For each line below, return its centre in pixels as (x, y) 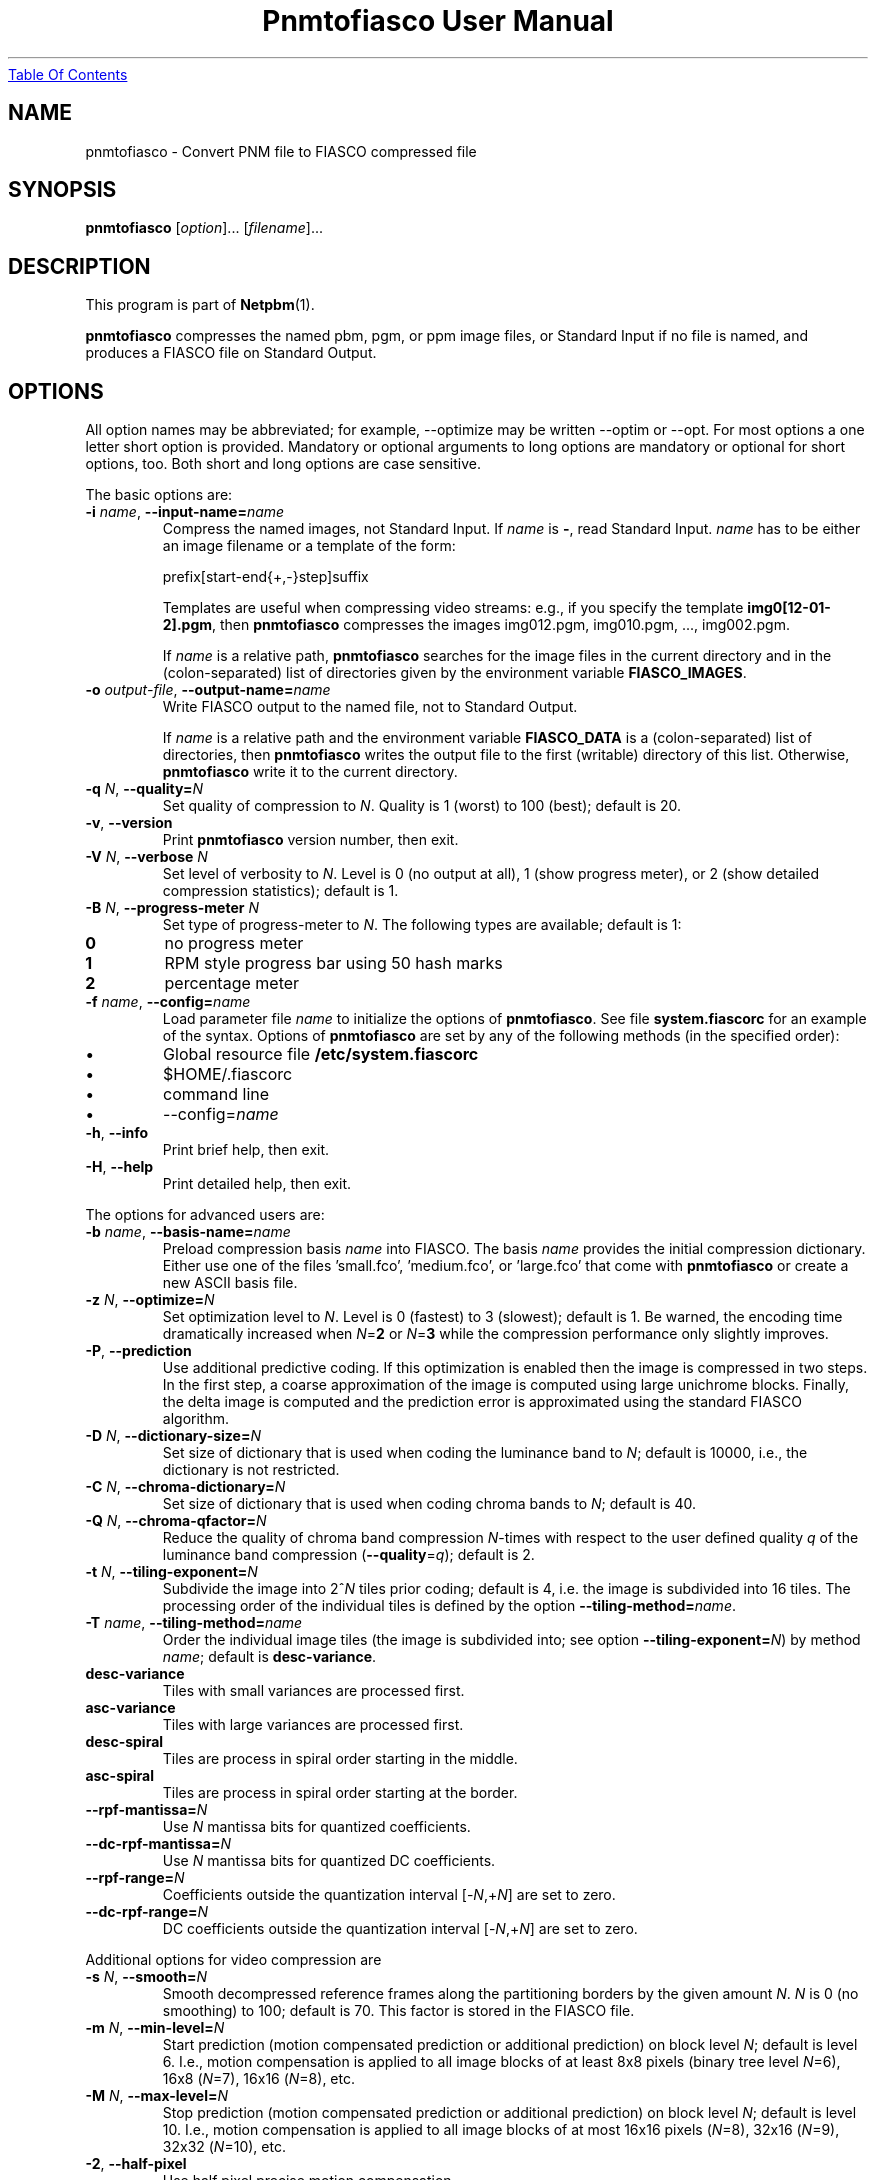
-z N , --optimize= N (150, 1300)
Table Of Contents (68, 74)
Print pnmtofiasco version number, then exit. (310, 840)
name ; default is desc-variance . (269, 1657)
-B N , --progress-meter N (172, 908)
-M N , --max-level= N (157, 2096)
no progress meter (234, 943)
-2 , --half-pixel (136, 2164)
